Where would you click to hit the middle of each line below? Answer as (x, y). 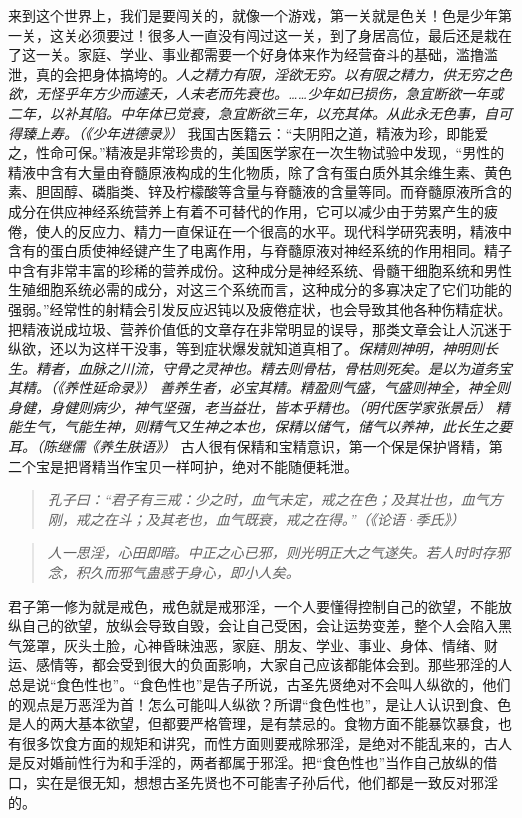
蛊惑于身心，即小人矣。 (222, 572)
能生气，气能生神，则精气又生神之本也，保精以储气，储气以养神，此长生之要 (260, 426)
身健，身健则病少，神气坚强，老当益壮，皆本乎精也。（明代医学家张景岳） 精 (259, 406)
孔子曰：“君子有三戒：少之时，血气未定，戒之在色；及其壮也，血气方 (275, 499)
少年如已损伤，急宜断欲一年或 (405, 93)
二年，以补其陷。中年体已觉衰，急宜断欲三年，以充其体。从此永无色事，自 (253, 112)
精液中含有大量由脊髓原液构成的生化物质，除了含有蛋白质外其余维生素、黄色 (260, 171)
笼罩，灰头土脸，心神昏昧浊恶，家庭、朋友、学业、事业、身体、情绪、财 (259, 644)
